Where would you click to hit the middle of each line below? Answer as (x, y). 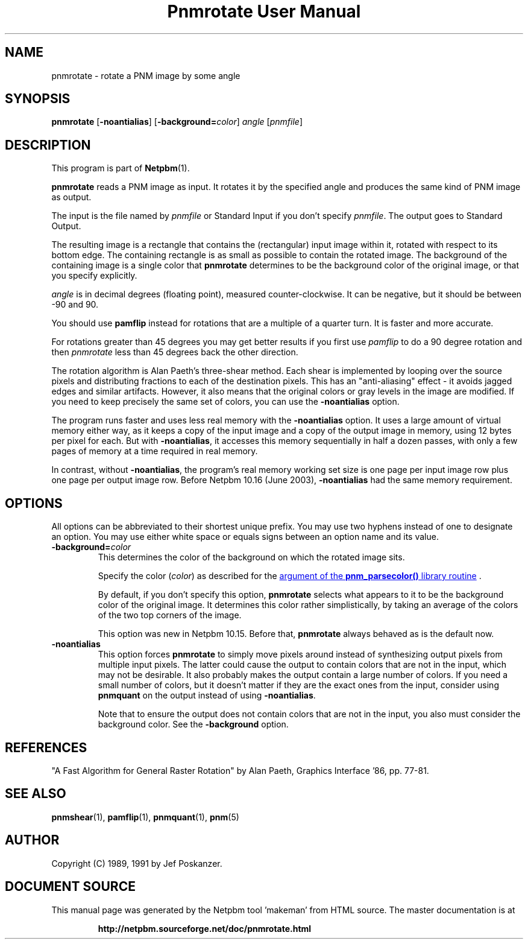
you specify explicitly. (94, 276)
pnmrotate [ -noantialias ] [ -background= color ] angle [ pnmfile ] (177, 122)
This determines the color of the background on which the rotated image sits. (251, 557)
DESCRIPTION (48, 145)
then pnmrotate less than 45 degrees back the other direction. (175, 352)
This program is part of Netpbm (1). (121, 168)
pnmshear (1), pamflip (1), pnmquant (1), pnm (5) (145, 817)
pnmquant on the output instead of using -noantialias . (207, 695)
